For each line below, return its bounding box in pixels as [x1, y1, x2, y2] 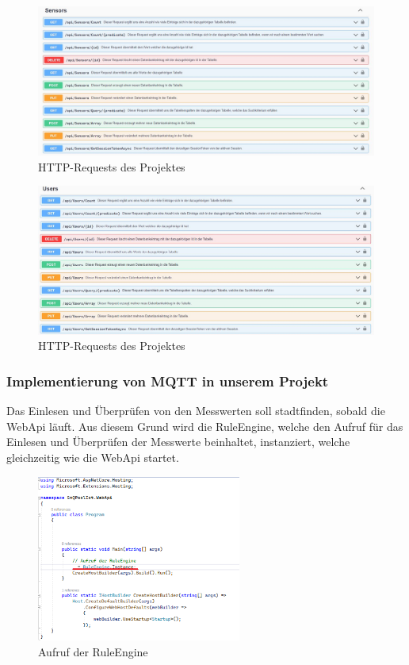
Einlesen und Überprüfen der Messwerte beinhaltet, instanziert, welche [6, 433, 350, 450]
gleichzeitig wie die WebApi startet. [6, 448, 179, 465]
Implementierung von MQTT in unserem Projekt [6, 371, 329, 390]
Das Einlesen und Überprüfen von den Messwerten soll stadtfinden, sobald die [6, 402, 385, 419]
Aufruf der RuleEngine [38, 643, 148, 659]
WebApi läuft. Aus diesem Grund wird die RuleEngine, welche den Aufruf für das [6, 417, 403, 434]
